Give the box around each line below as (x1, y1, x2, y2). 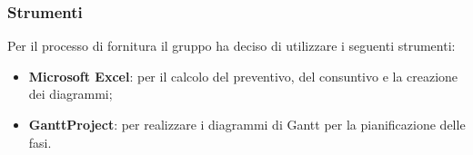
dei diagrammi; (28, 84, 113, 103)
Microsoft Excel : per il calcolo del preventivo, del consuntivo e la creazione (28, 66, 458, 85)
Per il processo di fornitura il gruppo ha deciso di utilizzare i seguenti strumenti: (7, 36, 456, 55)
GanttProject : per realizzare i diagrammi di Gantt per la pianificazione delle (28, 115, 466, 133)
